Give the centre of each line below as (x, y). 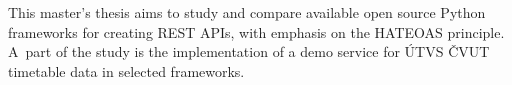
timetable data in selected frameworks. (126, 70)
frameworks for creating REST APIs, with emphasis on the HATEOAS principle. (256, 31)
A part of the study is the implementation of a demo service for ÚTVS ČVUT (249, 51)
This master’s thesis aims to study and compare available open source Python (247, 12)
